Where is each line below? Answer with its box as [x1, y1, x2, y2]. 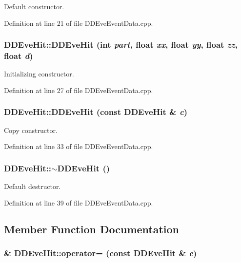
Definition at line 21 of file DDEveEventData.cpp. [4, 18, 153, 28]
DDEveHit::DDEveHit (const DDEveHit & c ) [4, 106, 187, 118]
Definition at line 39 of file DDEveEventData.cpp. [4, 197, 153, 207]
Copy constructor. [4, 125, 58, 135]
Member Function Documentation [4, 221, 180, 236]
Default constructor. [4, 1, 64, 11]
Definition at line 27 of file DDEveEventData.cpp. [4, 85, 153, 95]
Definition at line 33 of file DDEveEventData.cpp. [4, 141, 153, 151]
